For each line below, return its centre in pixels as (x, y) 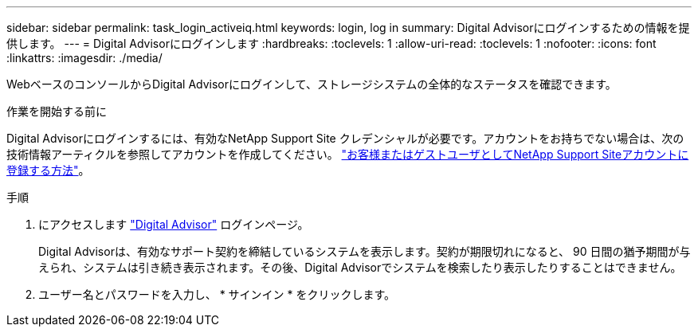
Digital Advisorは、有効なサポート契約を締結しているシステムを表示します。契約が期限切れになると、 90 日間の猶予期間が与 (365, 251)
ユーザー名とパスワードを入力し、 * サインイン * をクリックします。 (217, 294)
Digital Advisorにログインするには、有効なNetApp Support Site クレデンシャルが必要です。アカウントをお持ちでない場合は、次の (345, 138)
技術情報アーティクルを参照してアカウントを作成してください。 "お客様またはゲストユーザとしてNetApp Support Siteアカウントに (348, 154)
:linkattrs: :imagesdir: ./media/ (84, 58)
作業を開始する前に (57, 111)
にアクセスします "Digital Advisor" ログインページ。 (174, 224)
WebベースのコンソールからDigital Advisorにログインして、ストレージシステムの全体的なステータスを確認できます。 (312, 84)
